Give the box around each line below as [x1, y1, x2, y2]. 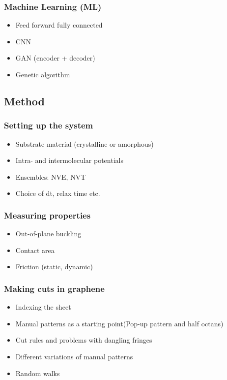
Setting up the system [4, 119, 93, 131]
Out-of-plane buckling [15, 228, 82, 239]
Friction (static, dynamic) [15, 261, 93, 272]
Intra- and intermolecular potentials [15, 155, 123, 165]
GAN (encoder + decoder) [15, 53, 95, 63]
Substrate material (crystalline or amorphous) [15, 138, 154, 149]
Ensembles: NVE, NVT [15, 171, 86, 182]
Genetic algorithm [15, 69, 70, 79]
